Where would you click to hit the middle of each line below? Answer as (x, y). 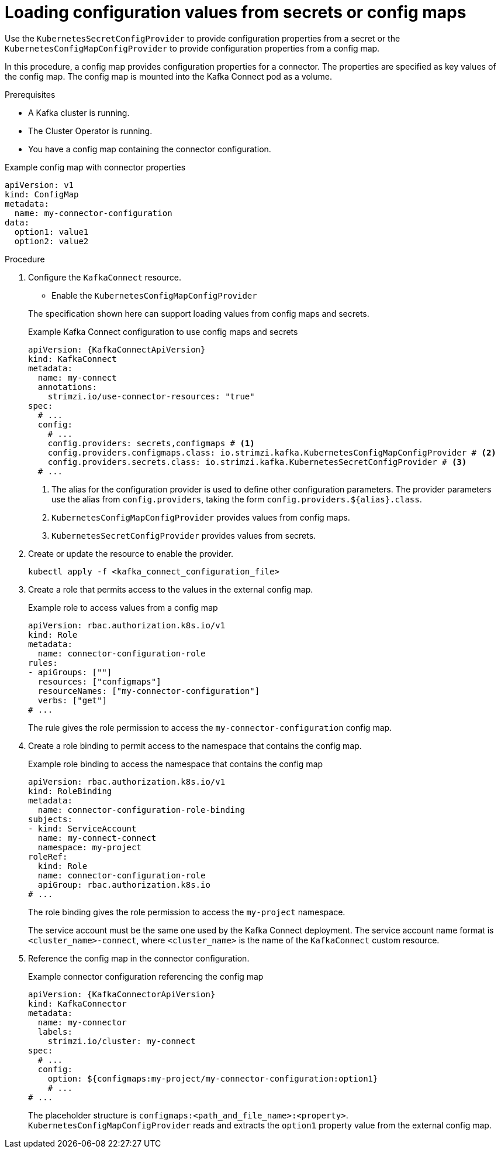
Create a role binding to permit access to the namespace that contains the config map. (195, 745)
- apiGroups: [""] (70, 672)
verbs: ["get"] (72, 700)
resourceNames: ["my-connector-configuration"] (149, 691)
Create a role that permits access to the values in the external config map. (171, 589)
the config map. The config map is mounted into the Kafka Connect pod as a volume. (168, 76)
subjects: (50, 819)
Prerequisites (30, 94)
